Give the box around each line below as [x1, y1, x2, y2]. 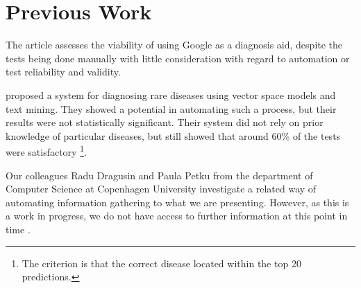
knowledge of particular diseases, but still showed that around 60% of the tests [6, 128, 341, 143]
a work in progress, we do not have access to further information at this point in [6, 208, 348, 223]
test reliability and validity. [6, 64, 121, 79]
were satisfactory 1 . [6, 143, 87, 159]
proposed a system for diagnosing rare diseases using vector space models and [6, 87, 336, 102]
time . [6, 222, 31, 236]
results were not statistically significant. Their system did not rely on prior [6, 115, 324, 129]
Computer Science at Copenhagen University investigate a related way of [6, 181, 317, 196]
